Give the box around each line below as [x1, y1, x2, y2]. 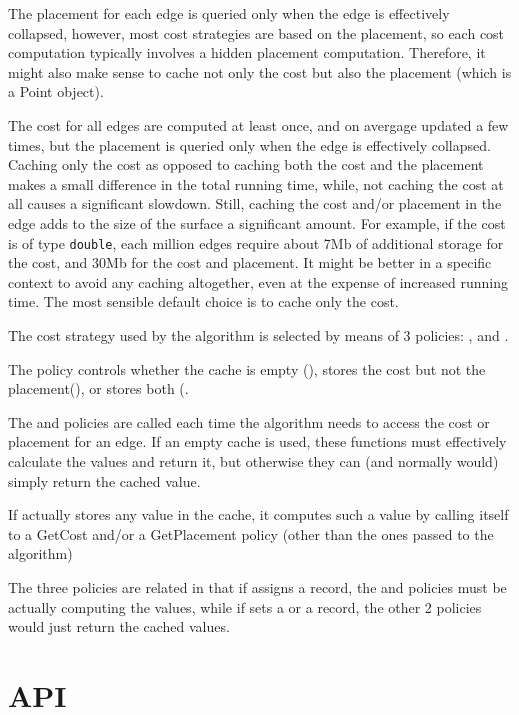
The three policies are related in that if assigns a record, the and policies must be [8, 576, 507, 597]
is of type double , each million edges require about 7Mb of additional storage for [8, 232, 504, 253]
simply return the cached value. [8, 470, 201, 491]
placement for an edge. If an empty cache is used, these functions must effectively [8, 431, 507, 452]
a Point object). [8, 81, 104, 102]
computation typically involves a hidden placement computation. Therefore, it [8, 42, 486, 63]
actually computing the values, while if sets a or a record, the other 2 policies [8, 596, 482, 617]
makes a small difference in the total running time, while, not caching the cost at [8, 173, 504, 194]
